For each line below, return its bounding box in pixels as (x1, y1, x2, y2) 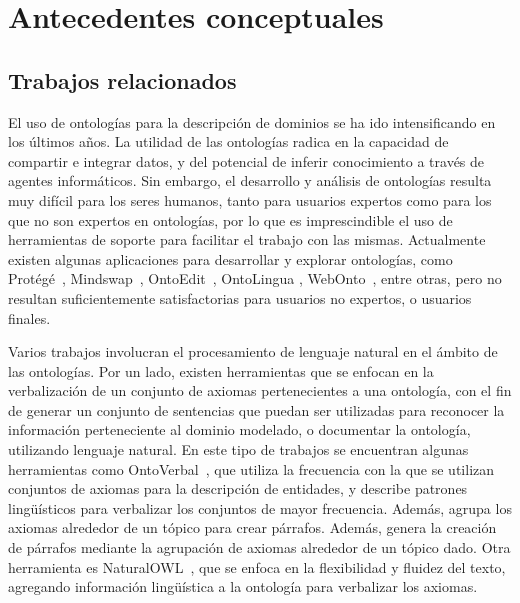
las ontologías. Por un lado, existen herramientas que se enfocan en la (8, 360, 434, 381)
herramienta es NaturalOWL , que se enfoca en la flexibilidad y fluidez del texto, (8, 556, 506, 577)
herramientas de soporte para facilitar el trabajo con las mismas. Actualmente (8, 229, 486, 250)
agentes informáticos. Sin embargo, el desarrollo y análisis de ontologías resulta (8, 170, 492, 191)
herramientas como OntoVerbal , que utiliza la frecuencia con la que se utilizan (8, 458, 495, 479)
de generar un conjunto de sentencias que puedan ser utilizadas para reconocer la (8, 399, 505, 420)
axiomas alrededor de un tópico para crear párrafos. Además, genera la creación (8, 517, 497, 538)
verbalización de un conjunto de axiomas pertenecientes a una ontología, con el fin (8, 380, 512, 401)
